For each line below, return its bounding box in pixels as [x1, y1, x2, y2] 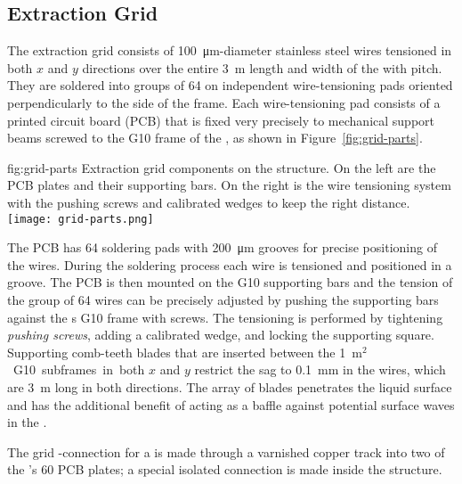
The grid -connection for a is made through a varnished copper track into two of [7, 442, 445, 461]
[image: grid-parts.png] [7, 212, 154, 226]
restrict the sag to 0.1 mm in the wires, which [194, 360, 446, 379]
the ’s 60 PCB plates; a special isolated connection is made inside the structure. [7, 460, 442, 479]
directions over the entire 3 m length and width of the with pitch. [82, 58, 442, 77]
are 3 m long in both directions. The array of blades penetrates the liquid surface [7, 377, 452, 396]
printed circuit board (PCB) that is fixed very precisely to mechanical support [7, 111, 434, 129]
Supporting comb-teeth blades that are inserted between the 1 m [7, 342, 362, 361]
